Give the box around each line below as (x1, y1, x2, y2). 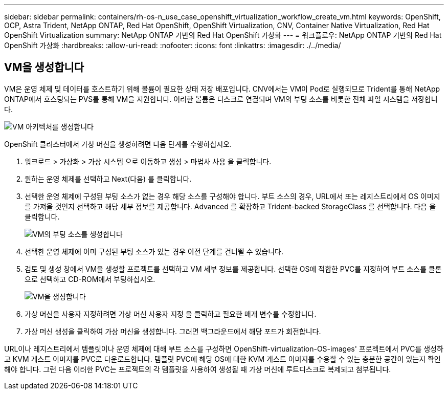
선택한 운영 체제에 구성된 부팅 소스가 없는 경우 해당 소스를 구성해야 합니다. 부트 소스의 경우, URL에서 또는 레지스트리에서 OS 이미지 (25, 191, 440, 201)
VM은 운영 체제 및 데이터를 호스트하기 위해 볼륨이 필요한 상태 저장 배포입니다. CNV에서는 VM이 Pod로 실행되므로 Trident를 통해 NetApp (4, 84, 440, 93)
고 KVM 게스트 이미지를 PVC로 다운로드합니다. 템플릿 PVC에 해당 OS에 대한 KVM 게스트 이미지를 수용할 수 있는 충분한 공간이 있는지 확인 (4, 354, 441, 363)
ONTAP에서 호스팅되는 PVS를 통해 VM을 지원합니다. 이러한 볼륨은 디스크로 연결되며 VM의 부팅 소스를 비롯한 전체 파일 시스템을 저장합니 (4, 94, 438, 103)
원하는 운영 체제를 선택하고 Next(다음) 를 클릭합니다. (25, 174, 192, 183)
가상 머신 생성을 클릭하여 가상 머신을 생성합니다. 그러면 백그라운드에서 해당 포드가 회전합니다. (25, 326, 321, 336)
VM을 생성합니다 (4, 61, 84, 74)
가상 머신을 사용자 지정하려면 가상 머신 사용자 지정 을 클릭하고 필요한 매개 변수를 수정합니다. (25, 309, 317, 318)
